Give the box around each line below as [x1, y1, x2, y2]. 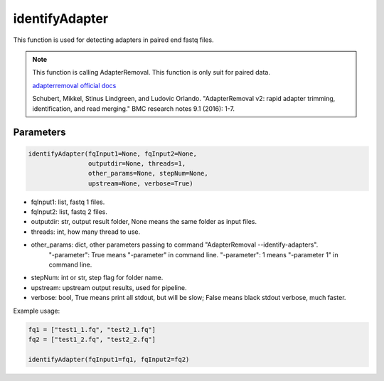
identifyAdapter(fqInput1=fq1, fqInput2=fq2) [28, 355, 190, 363]
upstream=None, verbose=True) [87, 179, 193, 188]
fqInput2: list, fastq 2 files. [31, 208, 108, 216]
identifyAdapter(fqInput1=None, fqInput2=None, [28, 149, 197, 158]
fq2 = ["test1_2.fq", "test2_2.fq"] [28, 335, 156, 343]
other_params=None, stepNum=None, [87, 169, 209, 178]
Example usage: [13, 306, 60, 315]
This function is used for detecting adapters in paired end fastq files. [13, 36, 214, 44]
